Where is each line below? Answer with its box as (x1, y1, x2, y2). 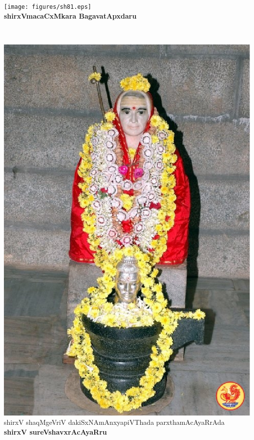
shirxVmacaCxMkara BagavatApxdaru (4, 10, 137, 21)
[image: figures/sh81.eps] (4, 3, 91, 10)
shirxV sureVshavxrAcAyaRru (4, 426, 107, 437)
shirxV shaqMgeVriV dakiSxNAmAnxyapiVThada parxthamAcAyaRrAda (4, 417, 225, 427)
